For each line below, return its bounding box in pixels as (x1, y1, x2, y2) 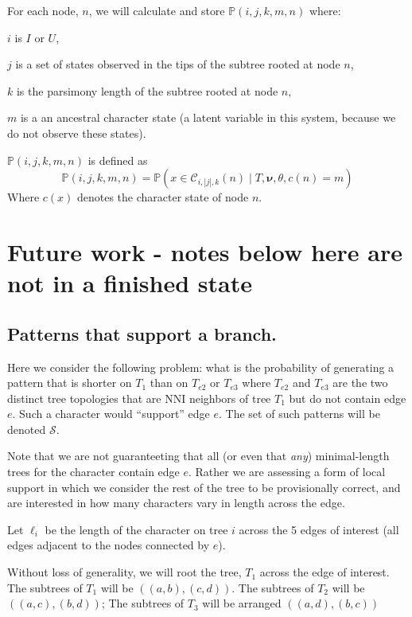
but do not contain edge (289, 389, 406, 406)
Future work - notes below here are (7, 235, 403, 267)
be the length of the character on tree (45, 521, 228, 537)
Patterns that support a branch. (7, 321, 277, 346)
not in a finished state (7, 267, 253, 299)
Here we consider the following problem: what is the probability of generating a (7, 358, 395, 375)
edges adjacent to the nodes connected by (7, 537, 210, 553)
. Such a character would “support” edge (12, 405, 210, 422)
